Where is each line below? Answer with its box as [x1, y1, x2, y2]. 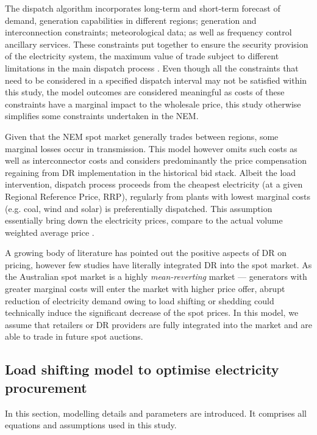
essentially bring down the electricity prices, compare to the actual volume [5, 214, 283, 227]
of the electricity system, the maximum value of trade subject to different [5, 49, 279, 62]
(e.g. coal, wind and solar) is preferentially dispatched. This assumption [5, 202, 272, 214]
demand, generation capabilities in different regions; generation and [5, 13, 257, 26]
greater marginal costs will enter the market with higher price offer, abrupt [5, 282, 285, 295]
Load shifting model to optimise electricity [5, 360, 279, 379]
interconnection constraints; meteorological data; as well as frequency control [5, 26, 292, 38]
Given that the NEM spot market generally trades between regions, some [5, 130, 279, 142]
